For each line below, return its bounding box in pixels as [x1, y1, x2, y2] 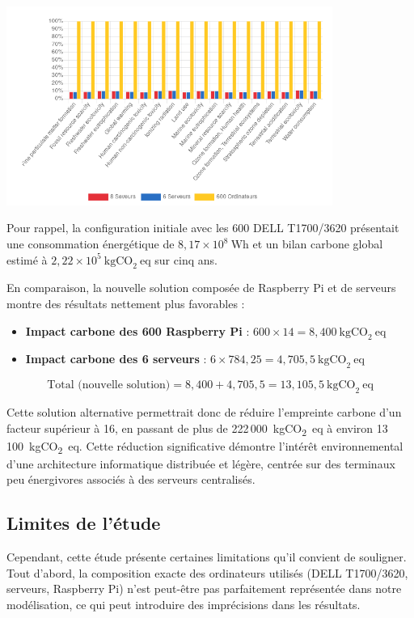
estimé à [6, 251, 48, 268]
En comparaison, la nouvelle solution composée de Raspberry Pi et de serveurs [6, 279, 396, 296]
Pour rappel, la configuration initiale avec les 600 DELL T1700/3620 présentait [6, 219, 399, 236]
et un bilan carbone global [252, 235, 383, 252]
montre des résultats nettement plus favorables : [6, 294, 245, 311]
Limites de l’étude [6, 510, 161, 535]
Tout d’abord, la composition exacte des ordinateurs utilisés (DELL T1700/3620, [6, 564, 408, 581]
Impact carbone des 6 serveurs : [25, 350, 207, 367]
